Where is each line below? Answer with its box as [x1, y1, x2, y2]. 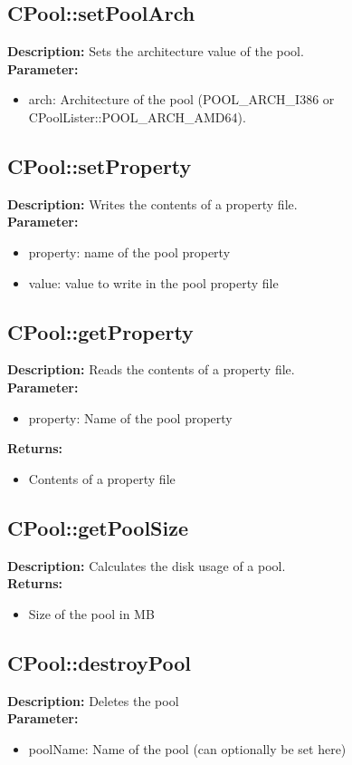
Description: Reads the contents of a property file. [7, 360, 295, 379]
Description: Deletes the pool [7, 691, 179, 710]
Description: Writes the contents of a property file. [7, 194, 298, 213]
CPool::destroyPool [7, 648, 192, 676]
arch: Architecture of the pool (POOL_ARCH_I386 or [28, 90, 335, 109]
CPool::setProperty [7, 151, 192, 179]
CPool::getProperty [7, 317, 194, 345]
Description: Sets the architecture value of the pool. [7, 42, 304, 61]
